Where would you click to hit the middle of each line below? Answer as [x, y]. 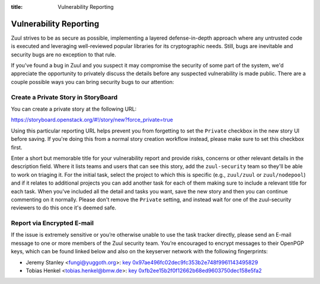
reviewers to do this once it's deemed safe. [64, 208]
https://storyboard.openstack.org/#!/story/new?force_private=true [92, 120]
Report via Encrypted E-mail [52, 223]
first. [17, 147]
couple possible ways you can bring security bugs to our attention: [92, 82]
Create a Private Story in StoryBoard [64, 97]
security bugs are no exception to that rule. [64, 54]
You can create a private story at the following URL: [74, 109]
